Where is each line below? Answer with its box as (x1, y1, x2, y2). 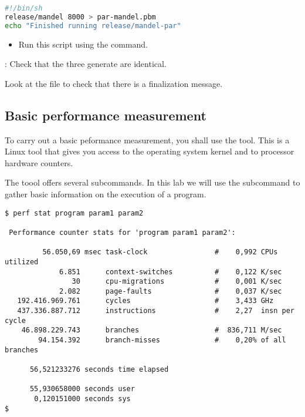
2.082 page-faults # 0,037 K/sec (59, 287, 282, 295)
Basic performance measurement (5, 106, 206, 124)
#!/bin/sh (5, 4, 43, 12)
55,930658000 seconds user (29, 385, 135, 394)
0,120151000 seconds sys (34, 395, 131, 403)
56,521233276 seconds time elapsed (29, 365, 169, 374)
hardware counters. (5, 156, 73, 169)
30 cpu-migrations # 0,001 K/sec (72, 277, 282, 286)
